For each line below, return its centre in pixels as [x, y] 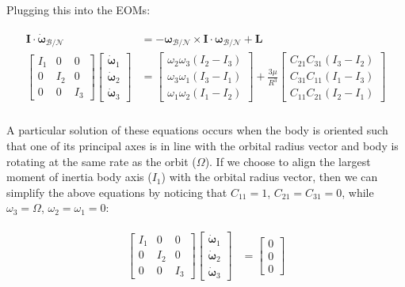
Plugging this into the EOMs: [78, 9]
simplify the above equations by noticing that [117, 192]
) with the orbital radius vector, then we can [269, 177]
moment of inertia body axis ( [79, 177]
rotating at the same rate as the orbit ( [101, 161]
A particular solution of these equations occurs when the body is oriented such [197, 130]
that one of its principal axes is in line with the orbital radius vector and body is [202, 146]
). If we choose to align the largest [288, 161]
